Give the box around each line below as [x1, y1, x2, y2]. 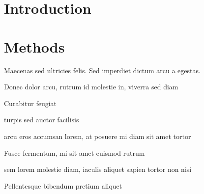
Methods [4, 36, 65, 56]
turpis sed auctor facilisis [4, 114, 79, 125]
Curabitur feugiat [4, 98, 57, 108]
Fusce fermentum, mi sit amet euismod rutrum [4, 147, 145, 158]
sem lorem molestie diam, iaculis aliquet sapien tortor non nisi [4, 164, 192, 174]
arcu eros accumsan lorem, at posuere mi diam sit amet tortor [4, 131, 191, 141]
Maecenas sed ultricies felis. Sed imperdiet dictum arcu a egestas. [4, 65, 201, 75]
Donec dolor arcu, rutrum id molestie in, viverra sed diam [4, 82, 178, 92]
